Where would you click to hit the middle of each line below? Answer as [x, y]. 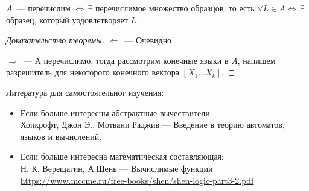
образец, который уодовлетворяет [67, 20]
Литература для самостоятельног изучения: [85, 92]
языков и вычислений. [61, 136]
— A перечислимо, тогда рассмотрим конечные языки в [126, 60]
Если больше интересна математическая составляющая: [122, 156]
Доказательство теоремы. [55, 40]
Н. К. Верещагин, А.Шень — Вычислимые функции [116, 168]
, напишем [256, 60]
